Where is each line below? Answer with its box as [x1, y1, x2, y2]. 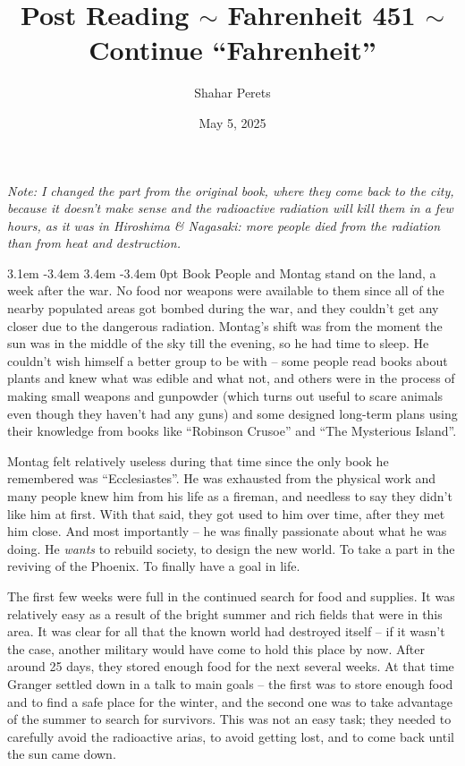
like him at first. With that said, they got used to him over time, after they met [7, 504, 445, 523]
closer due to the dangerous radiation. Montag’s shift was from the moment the [7, 316, 443, 335]
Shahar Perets [194, 83, 271, 102]
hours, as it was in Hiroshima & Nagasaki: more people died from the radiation [7, 216, 441, 234]
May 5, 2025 [199, 113, 266, 132]
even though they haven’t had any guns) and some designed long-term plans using [7, 404, 458, 422]
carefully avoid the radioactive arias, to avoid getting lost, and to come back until [7, 727, 454, 745]
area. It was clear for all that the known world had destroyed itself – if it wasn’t [7, 622, 445, 641]
